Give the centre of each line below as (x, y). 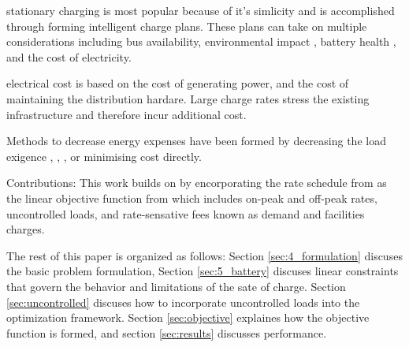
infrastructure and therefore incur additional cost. (126, 114)
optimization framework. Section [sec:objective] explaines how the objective (188, 317)
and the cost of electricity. (69, 56)
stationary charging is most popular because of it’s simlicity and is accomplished (201, 10)
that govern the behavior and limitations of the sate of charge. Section (176, 286)
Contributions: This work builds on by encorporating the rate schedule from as (197, 183)
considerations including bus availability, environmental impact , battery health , (201, 41)
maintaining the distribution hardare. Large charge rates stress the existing (188, 98)
